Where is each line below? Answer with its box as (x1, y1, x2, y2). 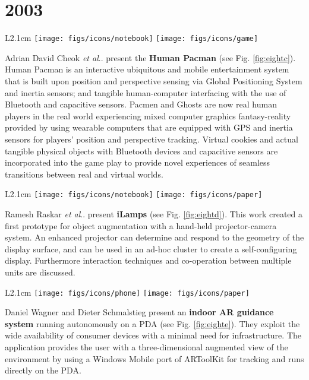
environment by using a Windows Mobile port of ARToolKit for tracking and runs (5, 352, 304, 365)
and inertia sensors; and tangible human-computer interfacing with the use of (5, 86, 286, 99)
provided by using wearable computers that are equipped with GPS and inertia (5, 121, 293, 134)
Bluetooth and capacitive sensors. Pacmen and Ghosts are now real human (5, 98, 277, 110)
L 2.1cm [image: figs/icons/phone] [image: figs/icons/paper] (5, 286, 250, 298)
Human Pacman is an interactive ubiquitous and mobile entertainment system (5, 63, 289, 75)
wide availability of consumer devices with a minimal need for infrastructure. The (5, 329, 301, 341)
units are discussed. (5, 265, 75, 278)
